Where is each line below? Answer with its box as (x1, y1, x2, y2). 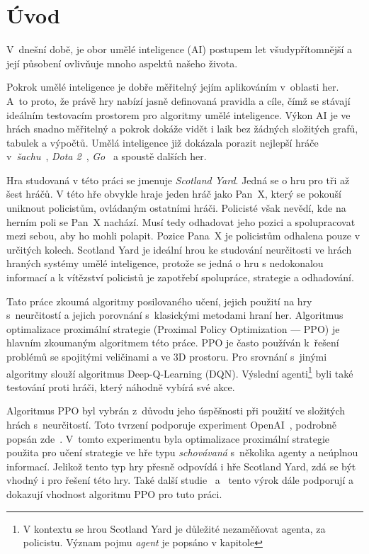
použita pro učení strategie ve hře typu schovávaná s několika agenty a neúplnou (6, 445, 358, 460)
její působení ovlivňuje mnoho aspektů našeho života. (6, 55, 238, 70)
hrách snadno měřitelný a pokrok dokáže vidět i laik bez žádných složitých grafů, (6, 121, 358, 136)
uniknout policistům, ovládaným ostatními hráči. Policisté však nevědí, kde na (6, 200, 346, 215)
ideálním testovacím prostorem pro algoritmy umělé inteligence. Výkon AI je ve (6, 107, 351, 122)
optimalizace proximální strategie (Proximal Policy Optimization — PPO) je (6, 321, 340, 336)
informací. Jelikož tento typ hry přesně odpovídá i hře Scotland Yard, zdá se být (6, 458, 356, 473)
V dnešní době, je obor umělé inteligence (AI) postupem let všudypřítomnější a (6, 42, 353, 57)
